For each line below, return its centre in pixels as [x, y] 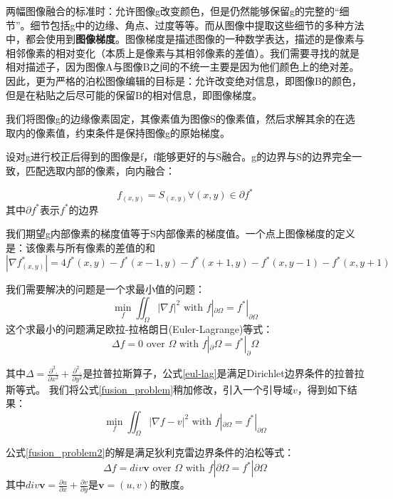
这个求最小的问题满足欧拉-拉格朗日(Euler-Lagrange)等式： [140, 328]
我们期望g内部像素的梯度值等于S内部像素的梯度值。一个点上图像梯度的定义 [180, 233]
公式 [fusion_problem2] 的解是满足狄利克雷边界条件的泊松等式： [150, 452]
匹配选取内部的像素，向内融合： [100, 170]
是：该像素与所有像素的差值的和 [80, 247]
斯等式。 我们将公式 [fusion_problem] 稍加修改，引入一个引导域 [150, 389]
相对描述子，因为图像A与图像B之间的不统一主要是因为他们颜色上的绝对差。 [183, 67]
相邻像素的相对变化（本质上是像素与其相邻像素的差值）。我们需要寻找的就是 [183, 52]
